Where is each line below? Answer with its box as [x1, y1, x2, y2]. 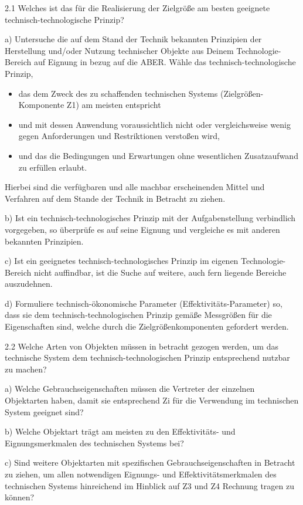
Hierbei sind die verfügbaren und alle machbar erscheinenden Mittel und [5, 181, 265, 193]
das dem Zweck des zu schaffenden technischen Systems [18, 87, 218, 99]
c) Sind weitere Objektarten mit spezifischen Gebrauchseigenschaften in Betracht [5, 456, 295, 469]
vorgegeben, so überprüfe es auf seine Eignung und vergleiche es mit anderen [5, 223, 280, 235]
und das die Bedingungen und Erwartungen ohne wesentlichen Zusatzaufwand [18, 149, 298, 161]
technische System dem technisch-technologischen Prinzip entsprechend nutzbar [5, 351, 290, 364]
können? [5, 491, 35, 503]
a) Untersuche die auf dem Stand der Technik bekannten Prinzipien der [5, 33, 262, 45]
